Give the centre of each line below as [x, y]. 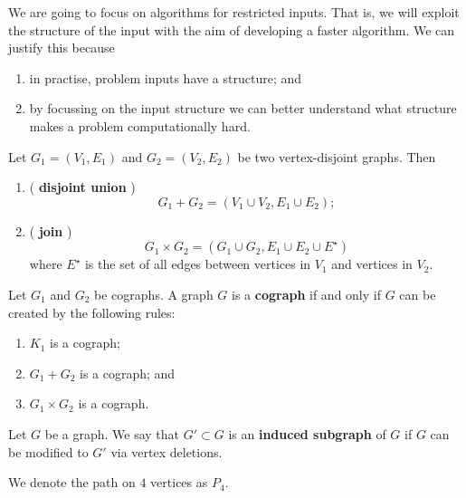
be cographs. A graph [154, 294]
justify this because [62, 48]
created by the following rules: [92, 312]
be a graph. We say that [112, 433]
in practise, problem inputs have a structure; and [166, 77]
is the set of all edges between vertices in [198, 264]
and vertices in [372, 264]
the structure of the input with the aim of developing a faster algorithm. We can [232, 29]
